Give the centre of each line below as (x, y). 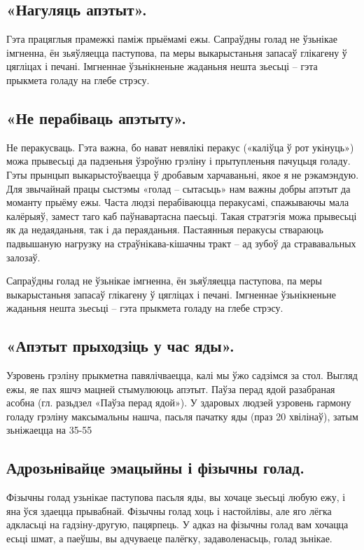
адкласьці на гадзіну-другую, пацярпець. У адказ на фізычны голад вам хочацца (177, 524)
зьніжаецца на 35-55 (49, 430)
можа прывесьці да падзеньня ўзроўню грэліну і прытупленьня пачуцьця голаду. (178, 161)
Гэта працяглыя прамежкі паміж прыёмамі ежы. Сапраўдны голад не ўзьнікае (172, 39)
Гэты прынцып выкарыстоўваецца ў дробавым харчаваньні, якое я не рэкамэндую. (183, 174)
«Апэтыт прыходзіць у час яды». (120, 346)
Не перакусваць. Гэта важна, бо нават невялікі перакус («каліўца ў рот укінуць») (180, 147)
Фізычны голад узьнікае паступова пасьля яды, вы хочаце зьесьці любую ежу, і (176, 497)
